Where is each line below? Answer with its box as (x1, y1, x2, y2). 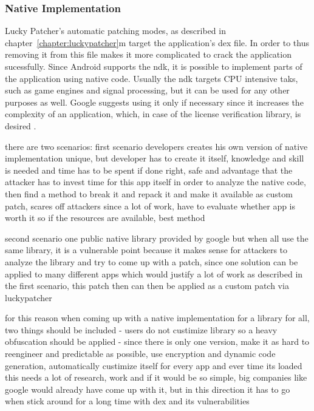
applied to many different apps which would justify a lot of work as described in (5, 267, 303, 280)
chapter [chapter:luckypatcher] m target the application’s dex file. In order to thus (5, 36, 309, 49)
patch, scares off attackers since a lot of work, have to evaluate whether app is (5, 199, 296, 212)
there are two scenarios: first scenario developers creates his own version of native (5, 140, 308, 152)
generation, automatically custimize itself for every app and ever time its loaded (5, 359, 302, 372)
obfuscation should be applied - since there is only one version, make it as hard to (5, 335, 310, 348)
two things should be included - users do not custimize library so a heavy (5, 323, 278, 336)
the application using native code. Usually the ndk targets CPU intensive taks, (5, 72, 298, 84)
